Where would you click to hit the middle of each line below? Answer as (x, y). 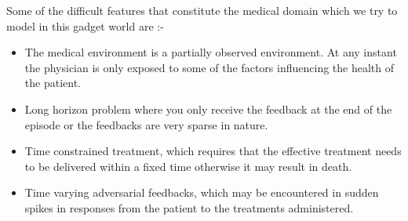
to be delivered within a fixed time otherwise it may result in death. (188, 166)
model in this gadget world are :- (85, 25)
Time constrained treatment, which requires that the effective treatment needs (213, 151)
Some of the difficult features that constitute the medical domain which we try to (202, 10)
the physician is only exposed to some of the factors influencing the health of (209, 67)
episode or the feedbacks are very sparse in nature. (146, 124)
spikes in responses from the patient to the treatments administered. (189, 207)
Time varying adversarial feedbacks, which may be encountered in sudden (202, 192)
